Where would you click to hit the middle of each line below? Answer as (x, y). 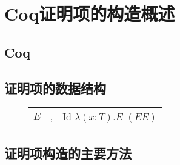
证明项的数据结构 (55, 88)
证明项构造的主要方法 (68, 153)
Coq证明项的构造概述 (90, 14)
